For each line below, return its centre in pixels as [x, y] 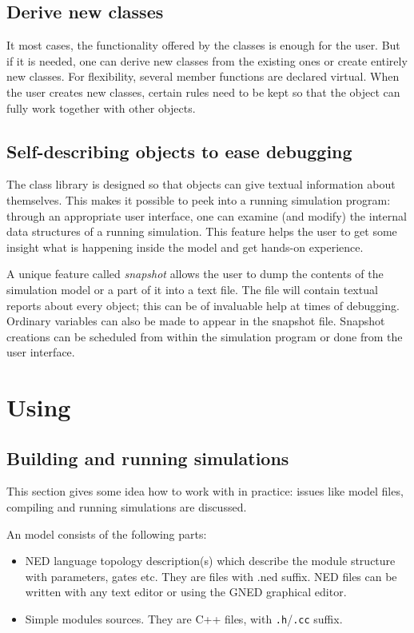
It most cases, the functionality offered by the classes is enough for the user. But [203, 45]
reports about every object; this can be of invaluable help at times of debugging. [203, 305]
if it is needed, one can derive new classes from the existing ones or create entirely [207, 60]
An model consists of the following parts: [107, 533]
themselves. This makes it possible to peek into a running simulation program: [199, 199]
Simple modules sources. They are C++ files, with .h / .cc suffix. [184, 619]
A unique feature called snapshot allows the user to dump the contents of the [195, 274]
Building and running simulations [148, 458]
